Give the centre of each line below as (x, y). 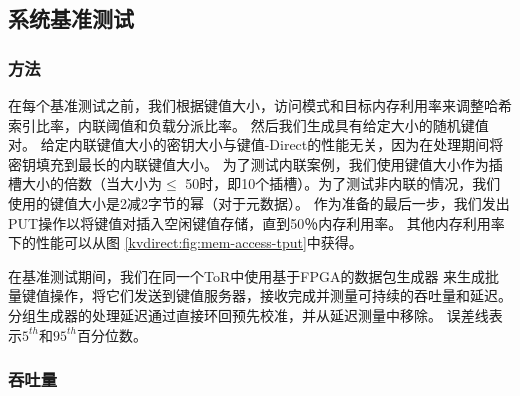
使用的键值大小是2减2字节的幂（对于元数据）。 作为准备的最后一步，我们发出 (259, 202)
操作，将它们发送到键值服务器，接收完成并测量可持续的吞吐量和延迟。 (280, 295)
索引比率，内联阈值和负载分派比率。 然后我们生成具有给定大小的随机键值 (248, 124)
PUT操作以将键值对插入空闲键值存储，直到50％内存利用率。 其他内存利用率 (256, 222)
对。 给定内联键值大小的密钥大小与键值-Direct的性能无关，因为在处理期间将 (256, 144)
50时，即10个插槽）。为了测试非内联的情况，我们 (343, 183)
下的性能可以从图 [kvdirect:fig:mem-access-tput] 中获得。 (185, 242)
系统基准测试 (71, 18)
